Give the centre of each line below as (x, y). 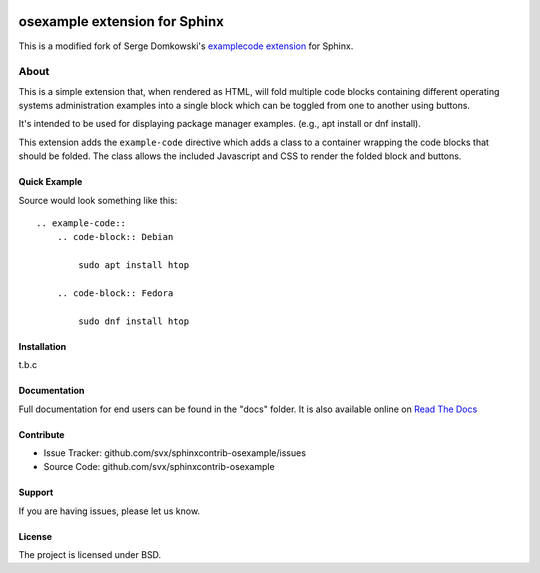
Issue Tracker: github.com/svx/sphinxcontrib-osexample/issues (175, 452)
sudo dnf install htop (134, 321)
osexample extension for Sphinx (121, 21)
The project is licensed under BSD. (90, 555)
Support (36, 492)
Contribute (41, 434)
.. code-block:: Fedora (115, 293)
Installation (42, 346)
